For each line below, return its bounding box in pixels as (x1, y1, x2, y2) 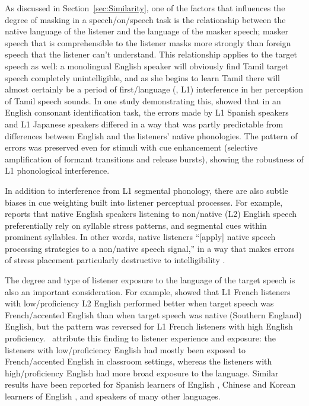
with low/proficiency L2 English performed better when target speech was (5, 297, 274, 309)
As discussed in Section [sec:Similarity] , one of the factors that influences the (5, 2, 285, 14)
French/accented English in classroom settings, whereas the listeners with (5, 355, 272, 367)
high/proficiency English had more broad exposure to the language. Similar (5, 366, 279, 379)
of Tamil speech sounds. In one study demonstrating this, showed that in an (5, 94, 281, 107)
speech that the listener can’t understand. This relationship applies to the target (5, 48, 297, 60)
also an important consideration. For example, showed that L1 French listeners (5, 285, 291, 298)
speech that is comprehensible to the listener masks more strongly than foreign (5, 36, 291, 49)
